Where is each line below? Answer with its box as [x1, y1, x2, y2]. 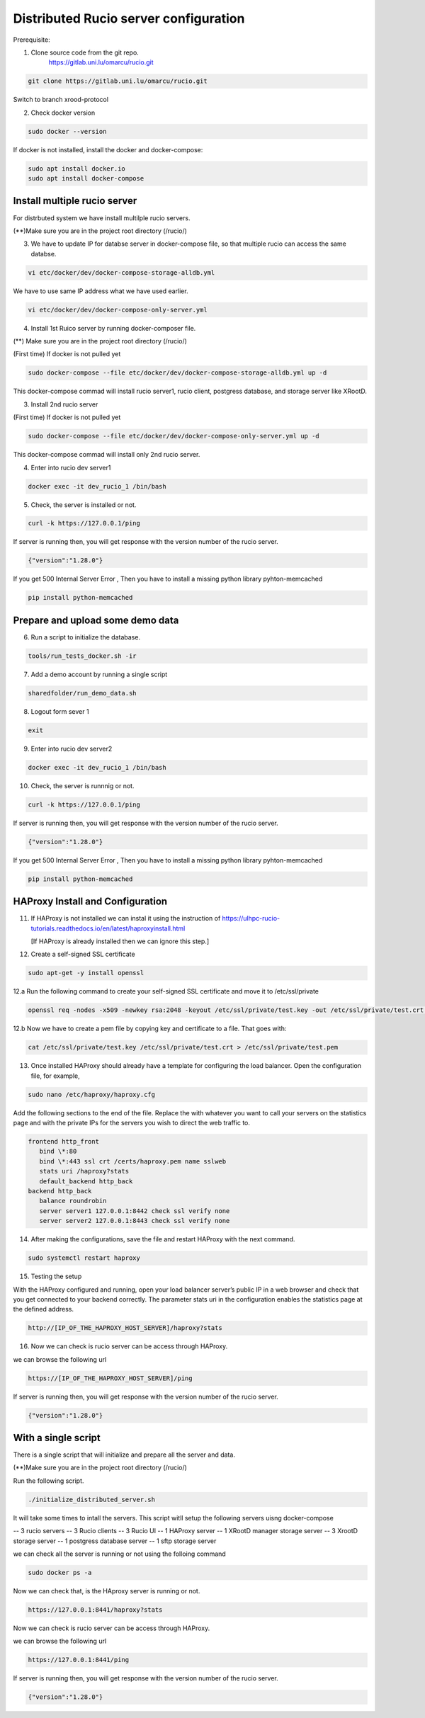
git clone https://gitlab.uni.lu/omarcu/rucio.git [28, 77, 208, 85]
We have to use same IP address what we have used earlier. [13, 287, 188, 295]
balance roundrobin [39, 1197, 107, 1205]
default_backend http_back [39, 1177, 133, 1185]
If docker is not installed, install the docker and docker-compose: [13, 145, 203, 154]
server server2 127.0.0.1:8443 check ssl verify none [39, 1217, 230, 1225]
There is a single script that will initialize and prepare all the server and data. [13, 1450, 235, 1459]
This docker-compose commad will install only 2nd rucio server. [13, 450, 200, 459]
